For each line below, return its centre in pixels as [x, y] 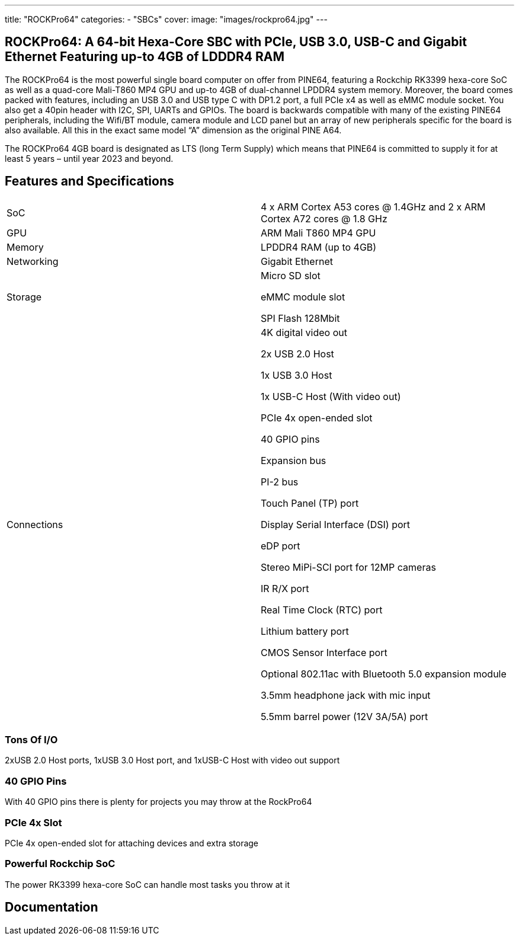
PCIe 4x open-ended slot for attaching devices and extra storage [132, 843]
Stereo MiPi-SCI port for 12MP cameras [348, 567]
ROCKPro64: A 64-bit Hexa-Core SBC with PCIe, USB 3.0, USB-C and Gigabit [236, 42]
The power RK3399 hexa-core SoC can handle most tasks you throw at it [147, 884]
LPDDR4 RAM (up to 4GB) [319, 247]
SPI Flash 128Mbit [300, 318]
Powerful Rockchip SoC [60, 864]
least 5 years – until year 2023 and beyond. [89, 158]
